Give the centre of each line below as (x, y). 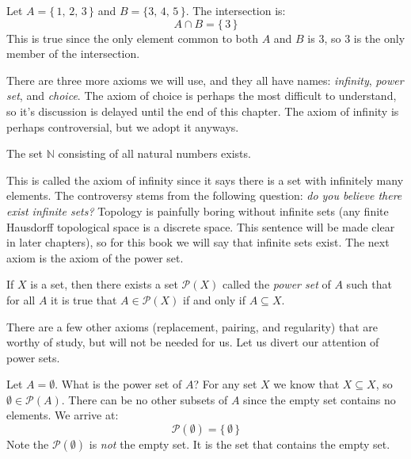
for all (21, 299)
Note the (28, 444)
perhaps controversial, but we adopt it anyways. (123, 126)
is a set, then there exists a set (104, 284)
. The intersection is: (236, 10)
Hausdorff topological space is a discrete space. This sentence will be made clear (201, 226)
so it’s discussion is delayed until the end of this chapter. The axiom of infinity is (203, 111)
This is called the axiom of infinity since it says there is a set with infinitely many (205, 180)
